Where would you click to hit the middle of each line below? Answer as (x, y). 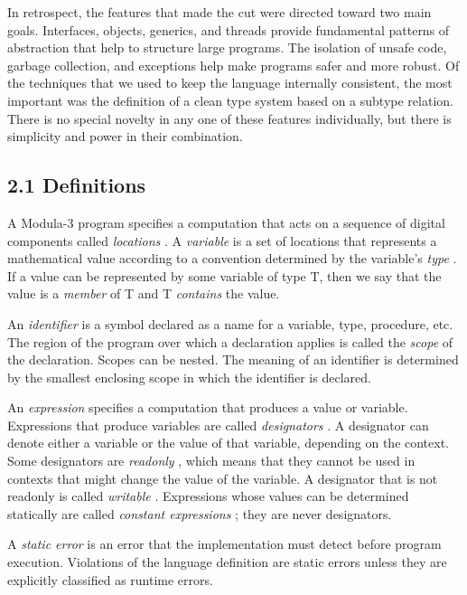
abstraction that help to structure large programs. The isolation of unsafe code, (227, 47)
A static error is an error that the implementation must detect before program (224, 544)
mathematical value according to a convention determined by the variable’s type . (232, 258)
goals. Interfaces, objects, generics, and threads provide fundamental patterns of (229, 29)
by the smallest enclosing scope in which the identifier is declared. (189, 377)
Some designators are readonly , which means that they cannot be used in (211, 461)
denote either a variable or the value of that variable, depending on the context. (229, 443)
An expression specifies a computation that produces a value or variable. (208, 407)
